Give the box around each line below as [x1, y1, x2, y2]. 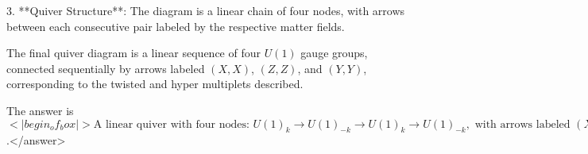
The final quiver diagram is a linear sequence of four [6, 44, 261, 61]
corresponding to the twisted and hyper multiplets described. [6, 75, 304, 92]
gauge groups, [300, 44, 368, 61]
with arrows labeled [474, 118, 571, 130]
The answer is [6, 102, 74, 118]
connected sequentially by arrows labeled [6, 60, 205, 76]
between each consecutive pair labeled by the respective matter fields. [6, 17, 345, 34]
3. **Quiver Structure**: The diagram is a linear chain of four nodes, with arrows [6, 2, 405, 18]
